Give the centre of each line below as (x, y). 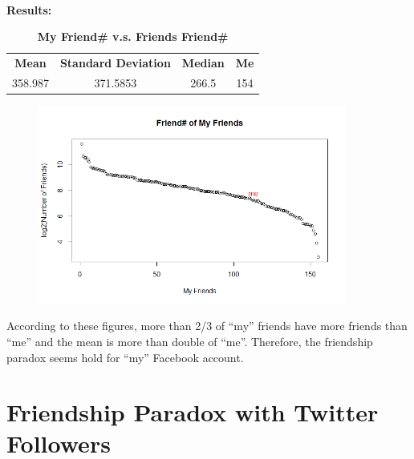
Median (203, 63)
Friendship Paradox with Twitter (193, 412)
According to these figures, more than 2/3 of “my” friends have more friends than (207, 326)
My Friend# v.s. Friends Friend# (133, 36)
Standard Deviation (115, 63)
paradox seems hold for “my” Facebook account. (125, 357)
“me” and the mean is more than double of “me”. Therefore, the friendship (190, 341)
